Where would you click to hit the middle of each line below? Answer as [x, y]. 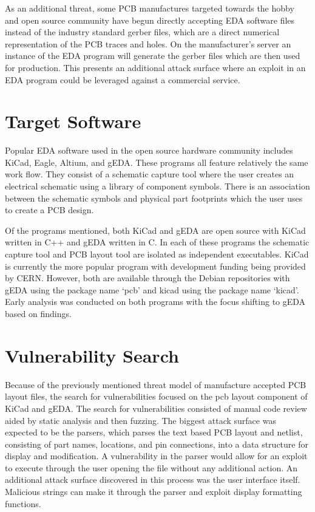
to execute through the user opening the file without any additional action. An [151, 467]
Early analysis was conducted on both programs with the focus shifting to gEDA [155, 302]
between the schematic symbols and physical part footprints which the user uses [154, 198]
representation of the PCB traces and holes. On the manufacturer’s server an [148, 43]
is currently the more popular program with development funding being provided [155, 266]
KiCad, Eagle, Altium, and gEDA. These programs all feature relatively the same [157, 162]
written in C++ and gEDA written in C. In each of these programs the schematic [157, 242]
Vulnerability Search [92, 355]
